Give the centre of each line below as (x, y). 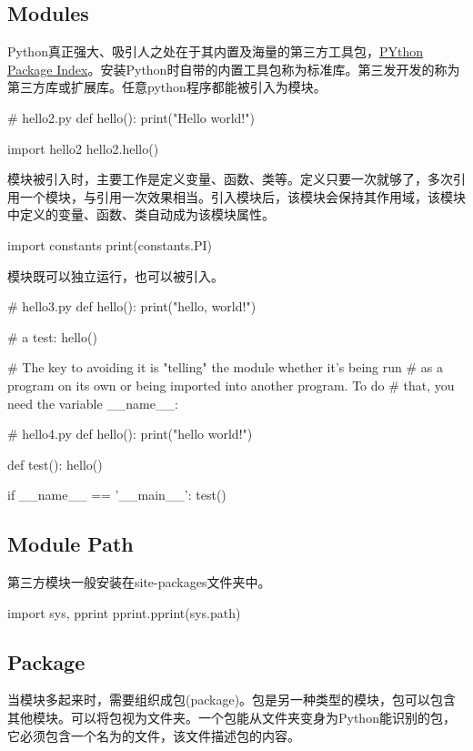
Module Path (70, 544)
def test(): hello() (55, 464)
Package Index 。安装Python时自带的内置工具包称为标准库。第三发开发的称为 (234, 69)
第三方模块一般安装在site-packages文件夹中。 (139, 582)
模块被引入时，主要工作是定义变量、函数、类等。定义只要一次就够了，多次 (230, 179)
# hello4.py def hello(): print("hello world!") (130, 434)
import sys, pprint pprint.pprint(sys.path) (124, 612)
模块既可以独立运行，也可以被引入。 (116, 275)
